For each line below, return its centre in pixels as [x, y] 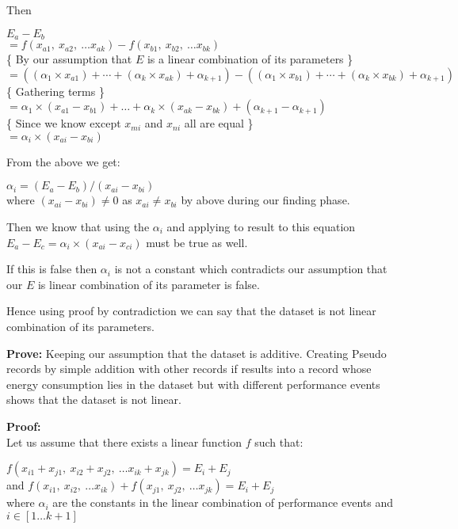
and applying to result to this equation [261, 227]
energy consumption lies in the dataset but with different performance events [193, 384]
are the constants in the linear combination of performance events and [223, 502]
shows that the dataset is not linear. [94, 400]
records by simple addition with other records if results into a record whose [189, 369]
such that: [279, 441]
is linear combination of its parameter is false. [149, 284]
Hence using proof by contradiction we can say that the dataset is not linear [191, 311]
